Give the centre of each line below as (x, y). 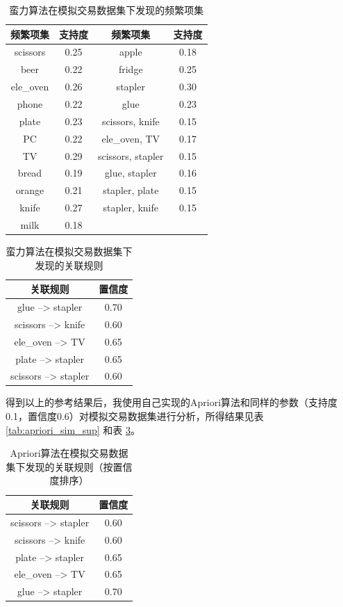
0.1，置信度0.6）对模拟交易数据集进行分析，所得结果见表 (135, 416)
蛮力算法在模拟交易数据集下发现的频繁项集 (107, 10)
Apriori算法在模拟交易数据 (69, 453)
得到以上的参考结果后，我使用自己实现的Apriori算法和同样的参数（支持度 (172, 402)
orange (30, 190)
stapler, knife (131, 208)
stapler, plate (131, 190)
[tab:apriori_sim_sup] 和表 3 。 (73, 429)
